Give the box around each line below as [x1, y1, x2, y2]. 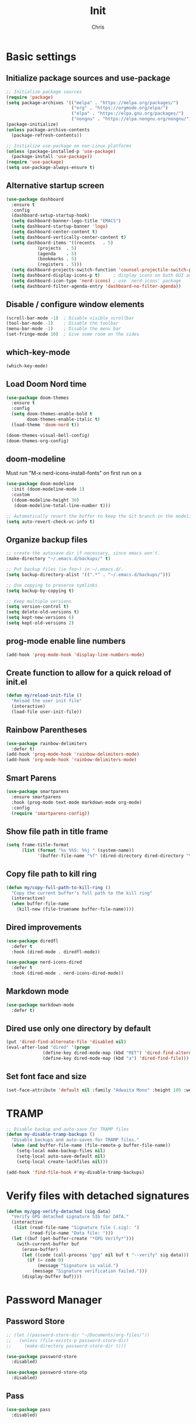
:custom [11, 492, 30, 498]
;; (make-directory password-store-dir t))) [6, 1343, 127, 1349]
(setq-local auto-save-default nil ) [16, 1153, 106, 1159]
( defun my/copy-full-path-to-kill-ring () [6, 884, 111, 890]
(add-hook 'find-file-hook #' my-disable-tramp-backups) [6, 1169, 145, 1175]
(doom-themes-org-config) [6, 437, 69, 444]
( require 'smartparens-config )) [11, 810, 90, 816]
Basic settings [6, 50, 77, 63]
